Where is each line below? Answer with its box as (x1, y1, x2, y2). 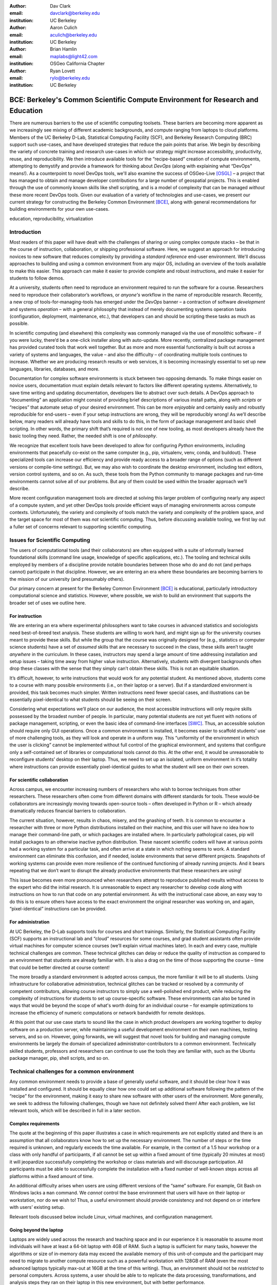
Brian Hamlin (50, 46, 77, 52)
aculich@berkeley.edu (50, 31, 97, 38)
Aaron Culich (50, 25, 77, 31)
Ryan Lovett (50, 67, 75, 74)
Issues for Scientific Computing (9, 536, 90, 543)
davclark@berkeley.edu (50, 10, 100, 16)
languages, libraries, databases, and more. (9, 365, 100, 372)
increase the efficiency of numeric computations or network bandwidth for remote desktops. (9, 1009, 206, 1016)
